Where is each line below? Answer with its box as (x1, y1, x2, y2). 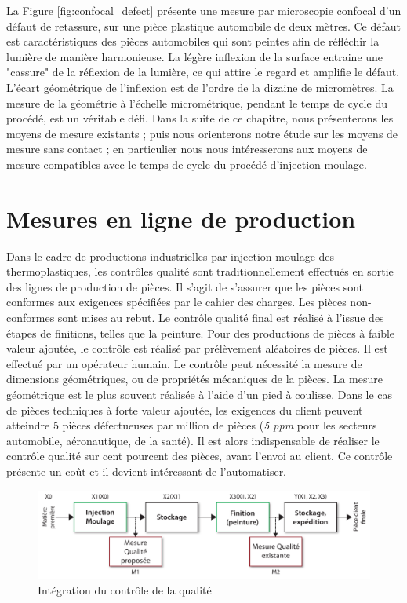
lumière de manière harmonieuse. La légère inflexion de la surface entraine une (6, 48, 383, 64)
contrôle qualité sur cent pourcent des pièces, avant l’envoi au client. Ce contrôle (6, 448, 393, 464)
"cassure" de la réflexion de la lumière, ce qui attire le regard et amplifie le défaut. (6, 64, 400, 80)
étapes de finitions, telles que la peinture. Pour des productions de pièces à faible (6, 324, 395, 341)
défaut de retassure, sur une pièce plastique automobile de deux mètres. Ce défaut (6, 17, 401, 34)
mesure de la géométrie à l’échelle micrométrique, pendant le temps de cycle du (6, 94, 387, 111)
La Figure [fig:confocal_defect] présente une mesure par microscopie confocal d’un (6, 2, 402, 18)
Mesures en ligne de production (6, 202, 356, 234)
